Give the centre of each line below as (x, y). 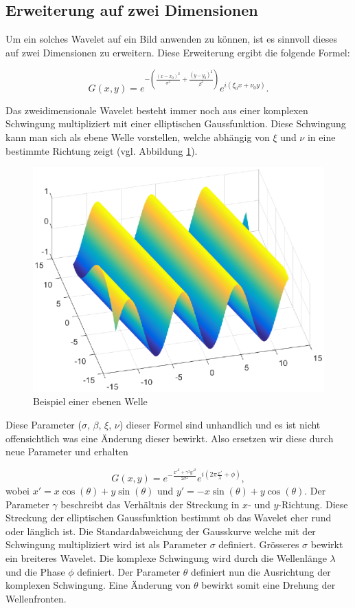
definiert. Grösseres (259, 544)
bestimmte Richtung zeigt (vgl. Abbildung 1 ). (102, 150)
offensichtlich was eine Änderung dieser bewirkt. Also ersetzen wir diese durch (170, 438)
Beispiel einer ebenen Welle (90, 401)
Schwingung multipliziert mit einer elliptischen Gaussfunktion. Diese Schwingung (176, 123)
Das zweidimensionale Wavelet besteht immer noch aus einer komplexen (157, 110)
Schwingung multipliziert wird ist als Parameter (106, 544)
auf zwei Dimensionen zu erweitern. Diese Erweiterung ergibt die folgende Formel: (178, 52)
